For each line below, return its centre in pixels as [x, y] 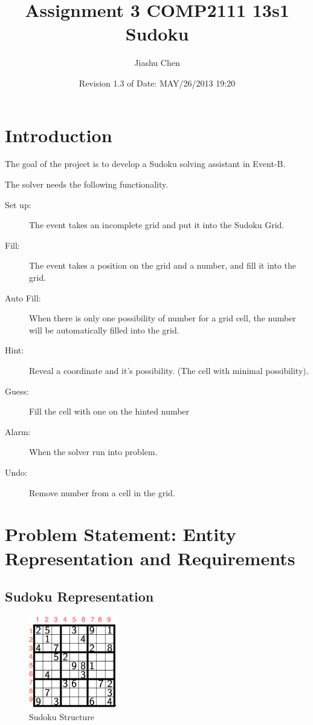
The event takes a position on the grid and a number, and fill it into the [163, 265]
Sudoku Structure [62, 716]
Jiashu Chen [157, 63]
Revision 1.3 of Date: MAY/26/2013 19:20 [157, 83]
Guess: [17, 391]
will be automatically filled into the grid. [104, 330]
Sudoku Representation [79, 596]
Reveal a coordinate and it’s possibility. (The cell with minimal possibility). [169, 370]
